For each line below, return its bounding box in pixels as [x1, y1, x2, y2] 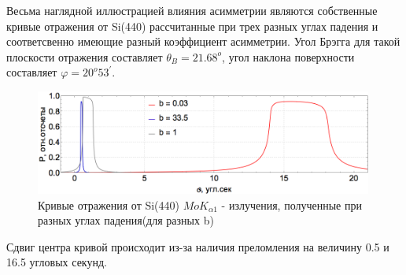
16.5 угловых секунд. [6, 254, 107, 270]
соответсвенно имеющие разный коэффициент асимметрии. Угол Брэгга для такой [6, 33, 400, 50]
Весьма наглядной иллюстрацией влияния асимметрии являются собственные [6, 2, 378, 18]
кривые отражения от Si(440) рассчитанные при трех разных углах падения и [6, 17, 378, 34]
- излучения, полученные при [221, 196, 362, 213]
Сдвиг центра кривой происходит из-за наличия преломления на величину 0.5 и [6, 238, 389, 255]
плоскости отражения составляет [6, 48, 163, 65]
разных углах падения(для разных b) [38, 212, 214, 229]
